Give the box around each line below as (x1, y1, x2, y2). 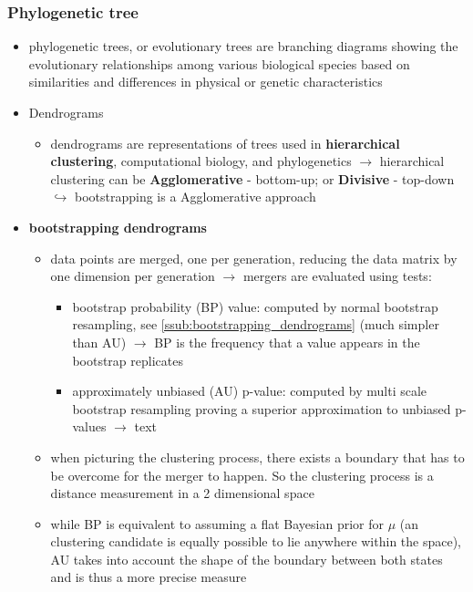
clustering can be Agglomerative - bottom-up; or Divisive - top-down (50, 169, 455, 188)
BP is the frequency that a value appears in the (154, 332, 420, 351)
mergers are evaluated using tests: (242, 266, 432, 286)
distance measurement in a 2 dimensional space (50, 483, 314, 503)
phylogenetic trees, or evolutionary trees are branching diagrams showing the (28, 36, 458, 56)
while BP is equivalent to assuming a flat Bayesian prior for (50, 514, 384, 533)
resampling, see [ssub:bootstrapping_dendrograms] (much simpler (72, 315, 439, 334)
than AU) (72, 332, 127, 351)
